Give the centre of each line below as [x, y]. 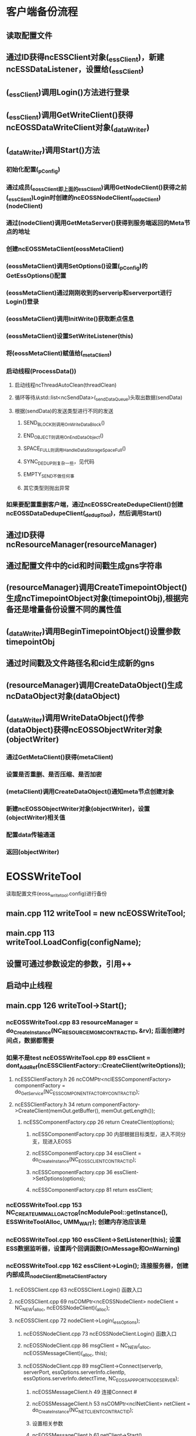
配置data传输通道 [31, 834]
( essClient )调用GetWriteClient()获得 [70, 116]
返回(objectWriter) [33, 852]
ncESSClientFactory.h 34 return [53, 1104]
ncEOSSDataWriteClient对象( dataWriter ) [78, 128]
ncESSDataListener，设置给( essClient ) [75, 70]
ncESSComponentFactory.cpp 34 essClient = [87, 1153]
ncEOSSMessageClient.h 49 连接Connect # [85, 1391]
